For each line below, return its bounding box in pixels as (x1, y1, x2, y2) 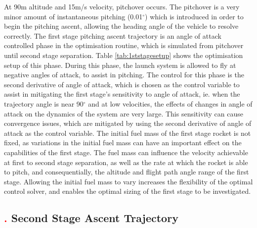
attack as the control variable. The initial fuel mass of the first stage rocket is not (4, 127, 251, 138)
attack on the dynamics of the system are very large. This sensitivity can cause (4, 108, 243, 118)
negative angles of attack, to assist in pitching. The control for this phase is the (4, 69, 244, 80)
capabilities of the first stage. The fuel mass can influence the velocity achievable (4, 147, 248, 157)
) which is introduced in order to (145, 11, 244, 21)
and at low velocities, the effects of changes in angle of (88, 98, 253, 109)
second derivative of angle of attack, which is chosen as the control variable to (4, 79, 240, 89)
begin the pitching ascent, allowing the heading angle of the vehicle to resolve (4, 21, 239, 31)
